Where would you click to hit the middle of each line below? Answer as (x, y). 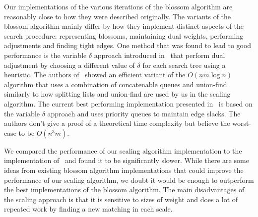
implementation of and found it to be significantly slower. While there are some (127, 160)
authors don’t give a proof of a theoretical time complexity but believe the (117, 123)
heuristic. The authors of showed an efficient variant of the (95, 75)
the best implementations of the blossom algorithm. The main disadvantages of (124, 190)
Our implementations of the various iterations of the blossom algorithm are (118, 6)
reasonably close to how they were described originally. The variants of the (118, 16)
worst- (242, 123)
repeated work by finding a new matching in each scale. (88, 209)
